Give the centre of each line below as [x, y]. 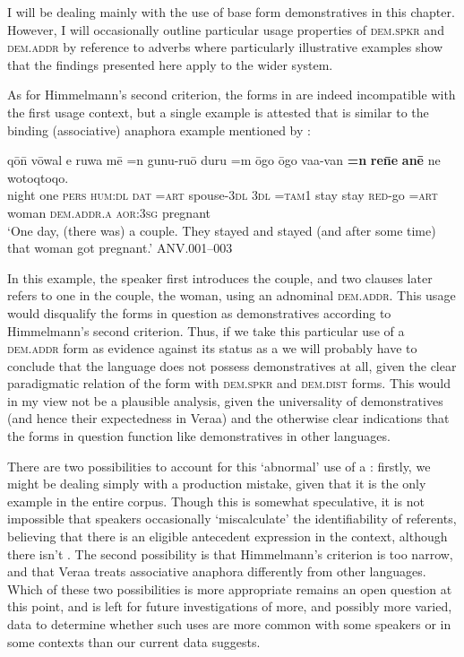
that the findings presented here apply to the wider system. [170, 64]
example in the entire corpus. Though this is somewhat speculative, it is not [216, 501]
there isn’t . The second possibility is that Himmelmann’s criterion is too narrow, [230, 553]
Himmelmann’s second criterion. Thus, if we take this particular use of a [206, 330]
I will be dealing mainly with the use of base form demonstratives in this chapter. [231, 12]
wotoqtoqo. [38, 177]
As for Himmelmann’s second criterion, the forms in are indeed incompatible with [232, 95]
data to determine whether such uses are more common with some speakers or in [229, 624]
